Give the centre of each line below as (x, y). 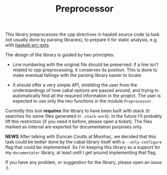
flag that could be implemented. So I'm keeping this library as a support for (83, 147)
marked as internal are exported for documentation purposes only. (74, 127)
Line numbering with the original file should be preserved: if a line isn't (86, 65)
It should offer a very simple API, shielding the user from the (75, 85)
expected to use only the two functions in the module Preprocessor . (82, 101)
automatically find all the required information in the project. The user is (87, 96)
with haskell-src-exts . (28, 45)
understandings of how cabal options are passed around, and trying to (86, 91)
